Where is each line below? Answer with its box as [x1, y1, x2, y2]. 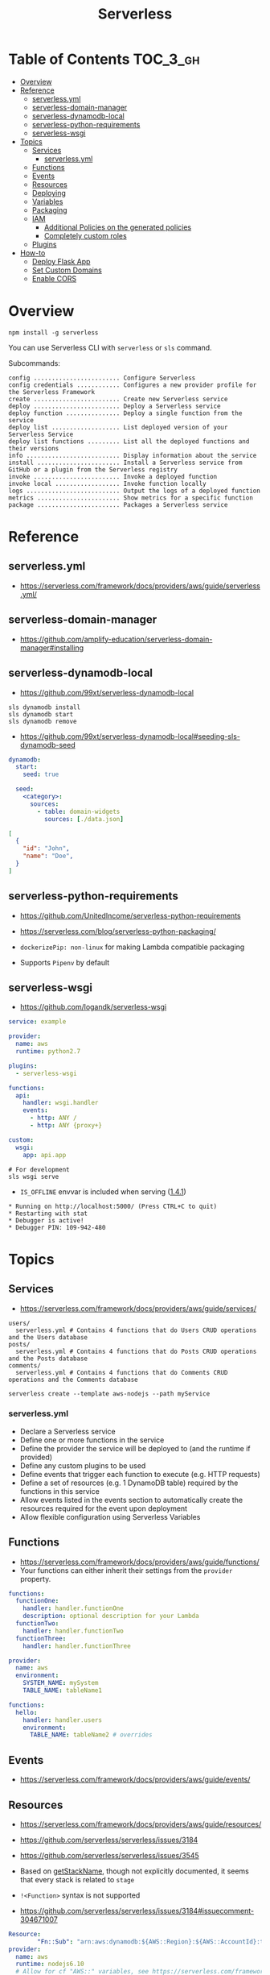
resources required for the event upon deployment [19, 1504, 187, 1513]
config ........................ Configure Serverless [8, 374, 196, 382]
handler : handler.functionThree [22, 1641, 131, 1650]
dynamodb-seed [19, 740, 76, 749]
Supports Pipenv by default [19, 957, 110, 967]
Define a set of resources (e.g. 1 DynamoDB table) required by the [19, 1478, 239, 1487]
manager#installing [19, 642, 84, 653]
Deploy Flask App [31, 256, 91, 266]
